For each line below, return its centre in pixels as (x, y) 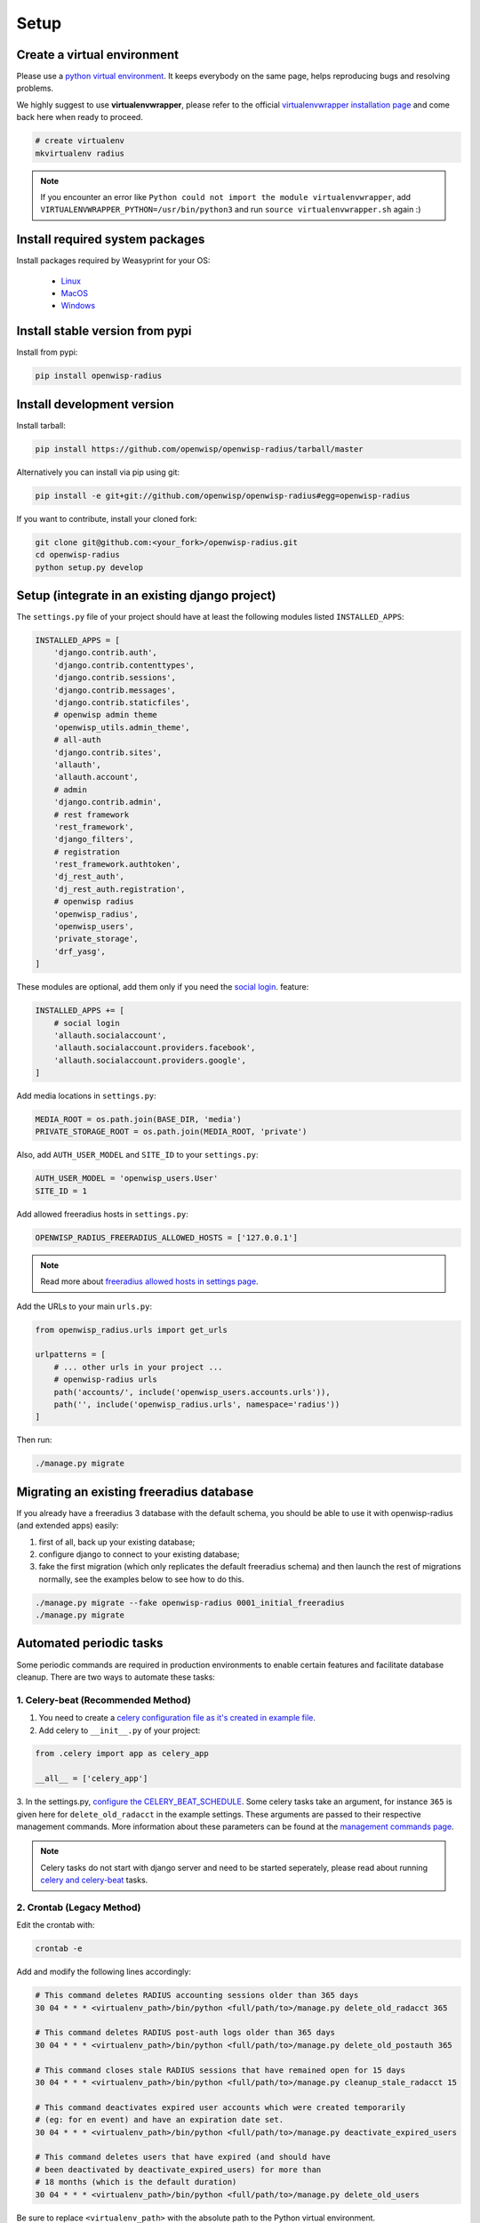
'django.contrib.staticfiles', (122, 702)
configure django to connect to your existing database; (139, 1554)
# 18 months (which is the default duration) (136, 2182)
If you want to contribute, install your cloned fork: (107, 518)
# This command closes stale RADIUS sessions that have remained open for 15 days (220, 2070)
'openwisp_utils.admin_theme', (122, 727)
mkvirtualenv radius (80, 153)
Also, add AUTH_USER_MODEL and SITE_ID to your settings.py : (137, 1155)
